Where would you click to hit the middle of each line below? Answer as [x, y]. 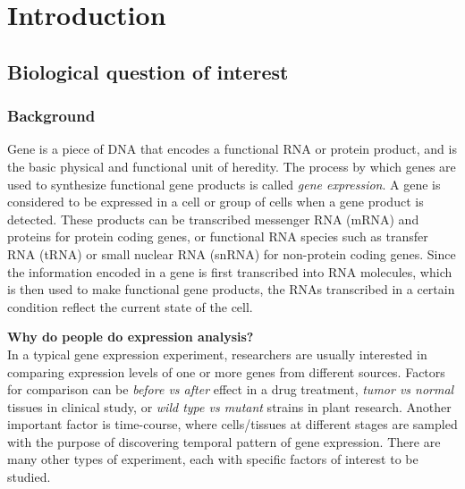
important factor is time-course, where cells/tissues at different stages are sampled [232, 424]
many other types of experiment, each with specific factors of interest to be [213, 459]
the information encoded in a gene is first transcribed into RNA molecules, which [230, 271]
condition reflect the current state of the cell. [130, 306]
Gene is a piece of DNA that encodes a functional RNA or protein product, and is [232, 149]
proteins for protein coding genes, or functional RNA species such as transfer [218, 236]
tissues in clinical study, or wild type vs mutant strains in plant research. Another [229, 406]
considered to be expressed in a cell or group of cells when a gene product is [216, 202]
